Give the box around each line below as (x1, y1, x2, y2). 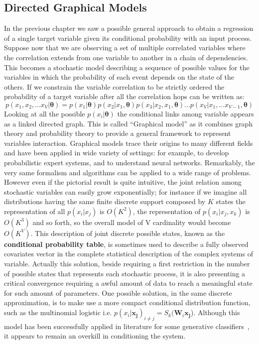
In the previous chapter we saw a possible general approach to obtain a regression (4, 23, 254, 33)
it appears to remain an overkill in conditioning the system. (4, 331, 186, 341)
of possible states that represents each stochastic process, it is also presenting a (4, 268, 246, 278)
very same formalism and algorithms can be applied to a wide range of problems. (4, 167, 251, 177)
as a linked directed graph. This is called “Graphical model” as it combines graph (4, 118, 253, 128)
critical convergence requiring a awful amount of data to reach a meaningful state (4, 278, 253, 288)
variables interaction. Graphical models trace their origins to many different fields (4, 137, 253, 148)
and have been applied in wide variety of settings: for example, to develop (4, 147, 229, 158)
